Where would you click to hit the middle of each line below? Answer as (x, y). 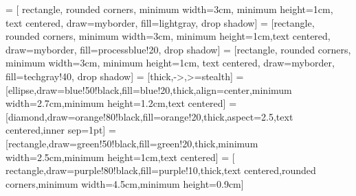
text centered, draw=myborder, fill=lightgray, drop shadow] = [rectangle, (160, 22)
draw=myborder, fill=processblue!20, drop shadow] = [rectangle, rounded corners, (178, 49)
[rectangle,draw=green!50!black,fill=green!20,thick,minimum (132, 143)
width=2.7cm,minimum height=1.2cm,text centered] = (121, 103)
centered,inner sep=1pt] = (61, 130)
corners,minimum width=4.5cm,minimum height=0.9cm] (125, 183)
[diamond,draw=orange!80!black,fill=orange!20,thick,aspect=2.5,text (149, 116)
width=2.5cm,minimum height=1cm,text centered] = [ (120, 157)
